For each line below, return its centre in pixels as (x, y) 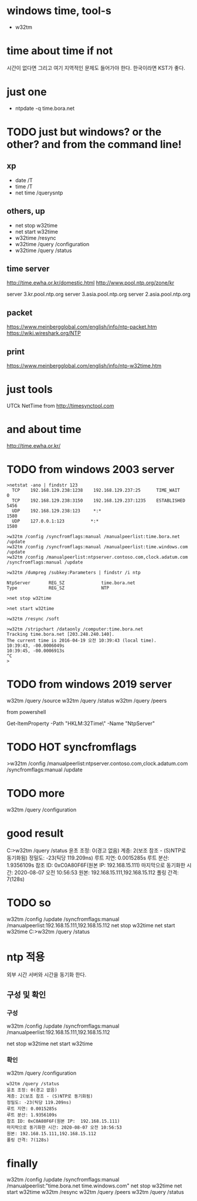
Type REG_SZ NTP (58, 588)
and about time (44, 430)
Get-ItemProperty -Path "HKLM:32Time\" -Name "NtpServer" (81, 723)
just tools (30, 390)
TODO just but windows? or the (84, 132)
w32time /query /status (43, 250)
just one (27, 92)
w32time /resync (35, 238)
